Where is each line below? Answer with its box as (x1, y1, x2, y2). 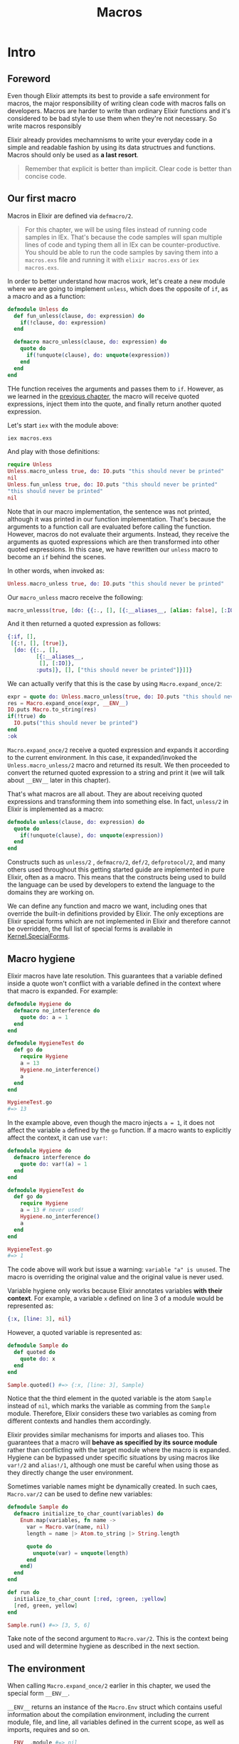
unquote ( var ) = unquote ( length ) (33, 1549, 129, 1557)
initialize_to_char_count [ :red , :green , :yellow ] (14, 1595, 167, 1602)
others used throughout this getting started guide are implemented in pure (7, 865, 225, 874)
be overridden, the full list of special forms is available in (7, 924, 173, 933)
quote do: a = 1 (20, 1013, 69, 1021)
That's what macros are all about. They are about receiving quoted (7, 789, 203, 798)
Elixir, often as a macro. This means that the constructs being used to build (7, 873, 226, 882)
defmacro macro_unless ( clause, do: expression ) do (14, 339, 167, 346)
